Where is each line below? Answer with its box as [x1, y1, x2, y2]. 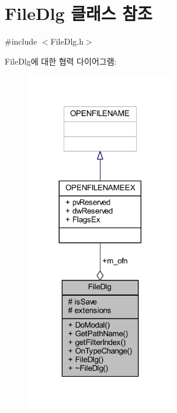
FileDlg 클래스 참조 [5, 1, 152, 25]
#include [5, 35, 37, 48]
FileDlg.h [50, 35, 84, 48]
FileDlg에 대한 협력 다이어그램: [5, 55, 117, 67]
